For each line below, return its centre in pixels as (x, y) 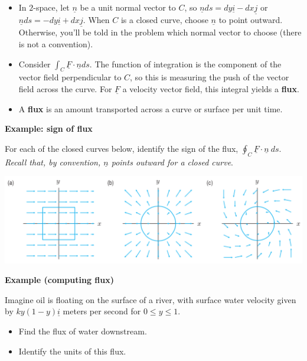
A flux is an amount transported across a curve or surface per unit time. (151, 108)
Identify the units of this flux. (72, 351)
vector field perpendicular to (70, 77)
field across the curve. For (65, 89)
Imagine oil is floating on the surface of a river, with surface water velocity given (151, 299)
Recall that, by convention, (53, 162)
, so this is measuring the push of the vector (210, 77)
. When (96, 20)
